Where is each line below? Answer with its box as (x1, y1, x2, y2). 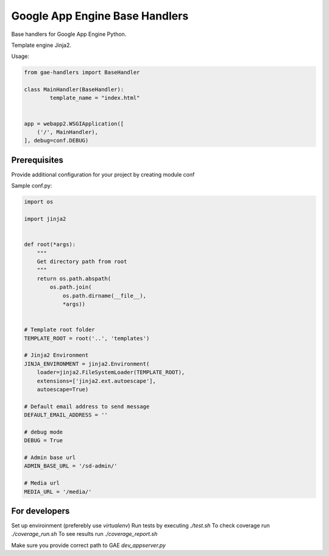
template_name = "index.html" (49, 94, 140, 102)
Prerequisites (11, 155, 63, 165)
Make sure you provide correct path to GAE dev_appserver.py (11, 541, 166, 549)
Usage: (11, 52, 30, 60)
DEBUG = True (24, 437, 63, 444)
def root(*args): (24, 241, 76, 248)
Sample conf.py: (11, 182, 52, 189)
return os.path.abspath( (37, 275, 111, 282)
